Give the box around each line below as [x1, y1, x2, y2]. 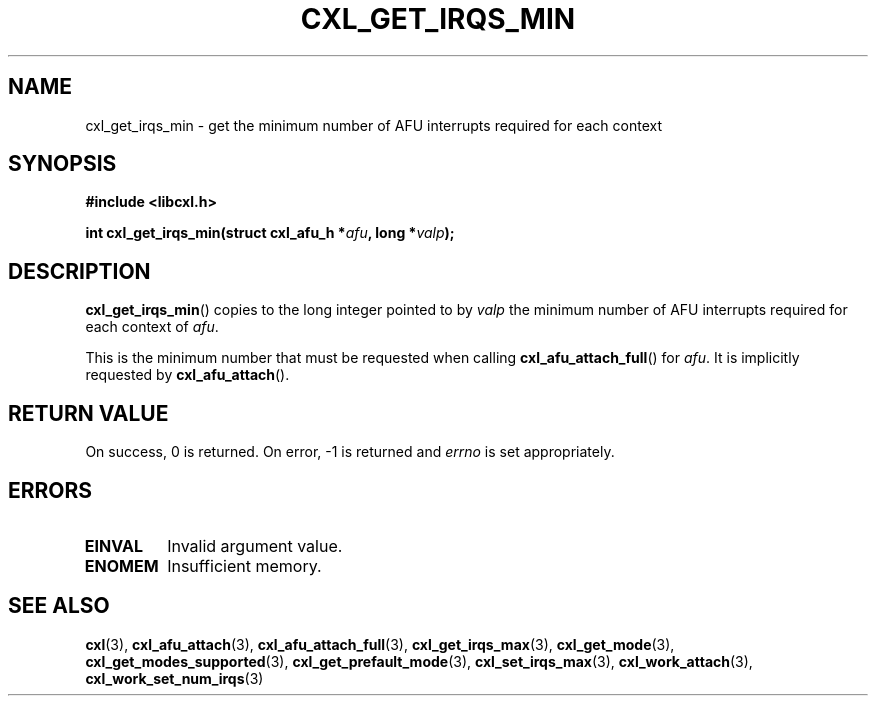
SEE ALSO [8, 593, 110, 619]
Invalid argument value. [167, 535, 343, 556]
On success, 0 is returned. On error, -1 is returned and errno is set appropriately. [85, 443, 615, 461]
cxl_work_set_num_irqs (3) [85, 669, 264, 687]
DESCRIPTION [8, 258, 151, 284]
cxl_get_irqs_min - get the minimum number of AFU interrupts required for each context [85, 116, 662, 134]
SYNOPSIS [8, 151, 117, 177]
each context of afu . [85, 318, 219, 336]
